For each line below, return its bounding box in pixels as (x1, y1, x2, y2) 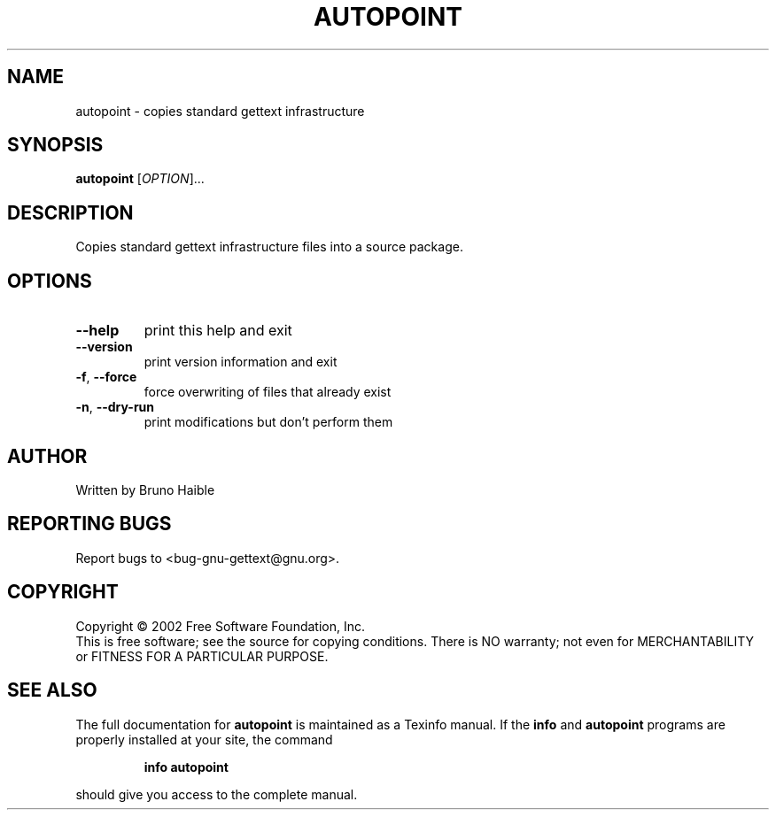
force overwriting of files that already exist (144, 384, 392, 400)
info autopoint (144, 759, 229, 775)
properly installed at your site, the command (75, 731, 333, 747)
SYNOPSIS (7, 134, 104, 157)
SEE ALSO (7, 679, 97, 702)
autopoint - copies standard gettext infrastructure (75, 103, 365, 119)
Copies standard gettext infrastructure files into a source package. (75, 239, 463, 255)
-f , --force (75, 369, 137, 385)
